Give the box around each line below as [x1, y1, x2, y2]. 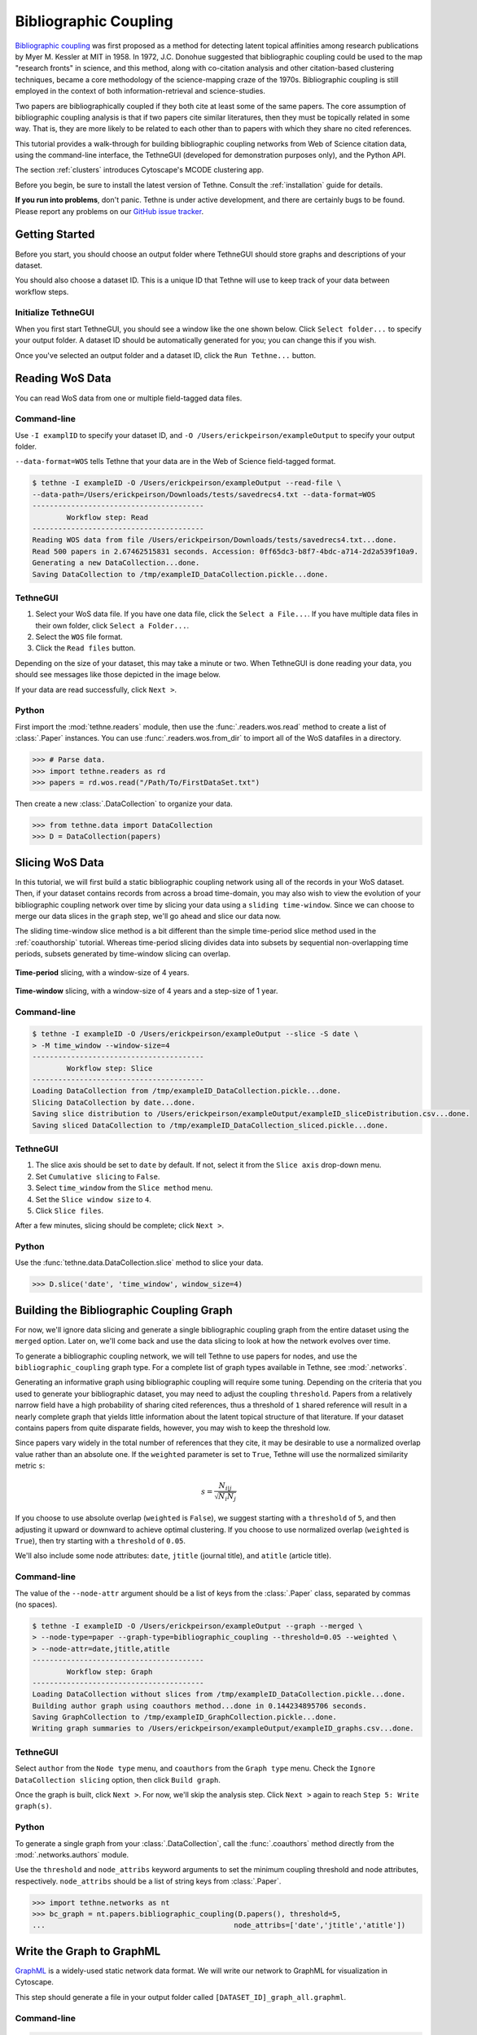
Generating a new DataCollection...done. [32, 558, 200, 567]
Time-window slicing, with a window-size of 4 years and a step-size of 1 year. [15, 986, 278, 996]
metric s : [15, 1461, 46, 1471]
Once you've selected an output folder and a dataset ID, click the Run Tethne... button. [15, 350, 317, 360]
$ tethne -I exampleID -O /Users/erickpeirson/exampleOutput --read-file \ [32, 479, 342, 488]
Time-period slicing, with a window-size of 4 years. [15, 967, 190, 977]
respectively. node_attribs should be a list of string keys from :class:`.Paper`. [15, 1876, 282, 1886]
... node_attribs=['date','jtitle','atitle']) [32, 1921, 406, 1930]
